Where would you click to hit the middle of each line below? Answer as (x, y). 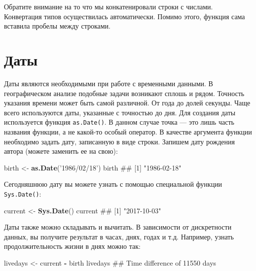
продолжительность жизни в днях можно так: (72, 246)
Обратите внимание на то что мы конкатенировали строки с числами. (109, 6)
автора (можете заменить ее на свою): (61, 151)
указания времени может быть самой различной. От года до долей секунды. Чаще (127, 103)
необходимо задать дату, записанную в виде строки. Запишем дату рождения (120, 141)
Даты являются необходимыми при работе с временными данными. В (109, 83)
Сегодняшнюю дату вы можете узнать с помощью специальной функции (113, 184)
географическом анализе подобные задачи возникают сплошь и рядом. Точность (124, 93)
